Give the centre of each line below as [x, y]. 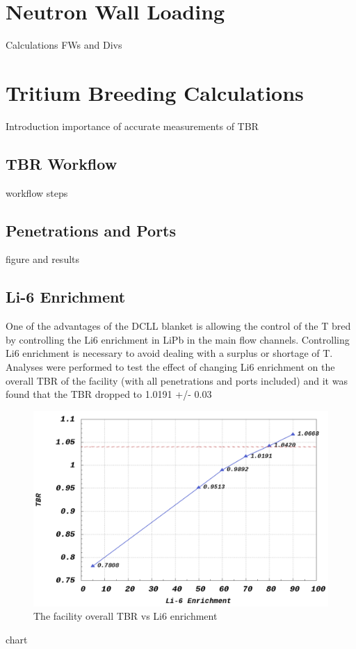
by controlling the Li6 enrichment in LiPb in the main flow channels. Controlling [178, 339]
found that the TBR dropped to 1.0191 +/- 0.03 [109, 394]
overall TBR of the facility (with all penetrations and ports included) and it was [177, 380]
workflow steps [37, 192]
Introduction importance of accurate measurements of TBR [132, 126]
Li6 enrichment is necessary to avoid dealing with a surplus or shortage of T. [169, 353]
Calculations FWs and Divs [64, 45]
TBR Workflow [62, 163]
